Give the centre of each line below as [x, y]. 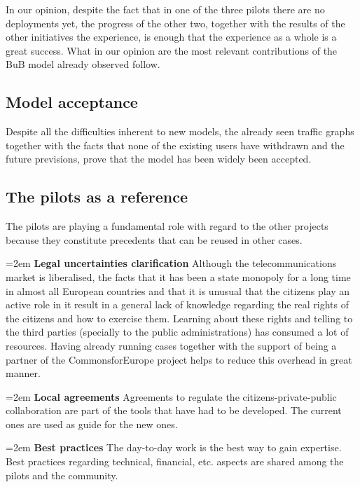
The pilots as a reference [97, 197]
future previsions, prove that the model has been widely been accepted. [159, 159]
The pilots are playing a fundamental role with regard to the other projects [167, 226]
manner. [23, 373]
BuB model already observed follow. [83, 64]
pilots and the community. [62, 475]
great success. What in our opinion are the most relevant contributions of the [172, 50]
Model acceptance [72, 102]
